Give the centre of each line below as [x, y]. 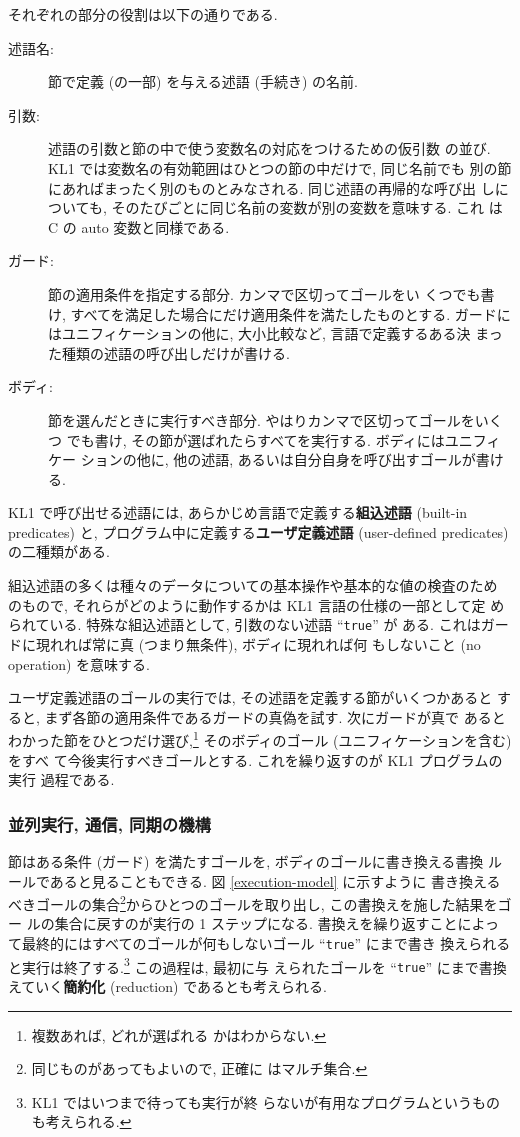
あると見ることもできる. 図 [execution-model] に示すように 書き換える [275, 880]
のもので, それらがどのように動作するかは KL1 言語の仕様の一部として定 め [256, 604]
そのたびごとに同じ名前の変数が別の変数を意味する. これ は [307, 207]
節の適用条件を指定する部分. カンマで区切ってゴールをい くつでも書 [271, 293]
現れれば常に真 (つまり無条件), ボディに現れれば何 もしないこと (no [258, 643]
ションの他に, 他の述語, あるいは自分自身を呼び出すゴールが [278, 459]
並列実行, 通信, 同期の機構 [109, 823]
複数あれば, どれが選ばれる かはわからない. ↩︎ [179, 1034]
